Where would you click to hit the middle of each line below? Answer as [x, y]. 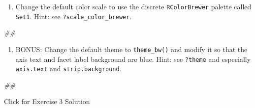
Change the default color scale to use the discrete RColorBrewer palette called [133, 6]
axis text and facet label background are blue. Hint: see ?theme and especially [133, 59]
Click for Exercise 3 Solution [47, 101]
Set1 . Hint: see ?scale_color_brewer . [74, 16]
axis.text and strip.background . [68, 68]
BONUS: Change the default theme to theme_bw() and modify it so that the [131, 49]
